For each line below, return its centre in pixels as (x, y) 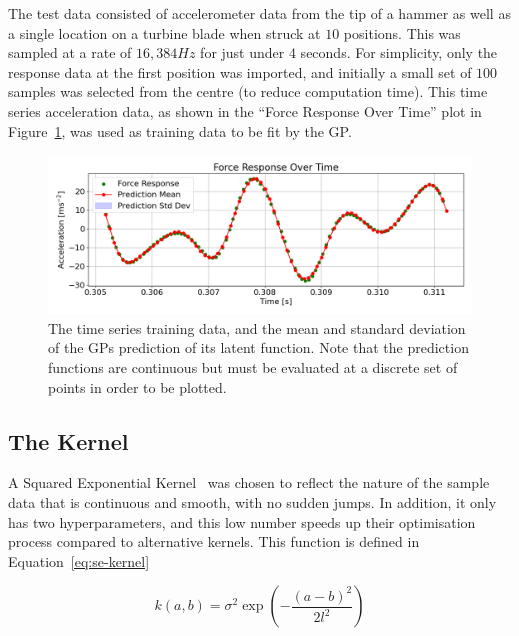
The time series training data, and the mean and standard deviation (257, 327)
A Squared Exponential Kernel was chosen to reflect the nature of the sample (249, 482)
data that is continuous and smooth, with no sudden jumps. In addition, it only (252, 501)
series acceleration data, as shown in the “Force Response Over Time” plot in (245, 110)
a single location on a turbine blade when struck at (164, 32)
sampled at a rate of (70, 52)
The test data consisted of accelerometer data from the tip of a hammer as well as (259, 13)
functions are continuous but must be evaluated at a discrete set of (253, 366)
